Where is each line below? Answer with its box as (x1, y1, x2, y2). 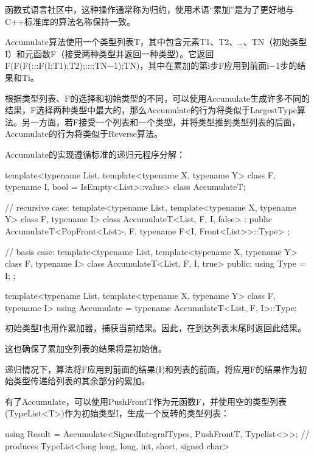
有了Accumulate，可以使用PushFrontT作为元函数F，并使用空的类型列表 (5, 395, 287, 407)
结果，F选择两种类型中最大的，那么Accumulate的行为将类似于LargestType (5, 103, 297, 116)
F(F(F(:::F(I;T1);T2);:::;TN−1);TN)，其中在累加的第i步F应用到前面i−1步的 (5, 59, 298, 72)
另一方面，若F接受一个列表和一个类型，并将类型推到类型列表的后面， (21, 115, 301, 128)
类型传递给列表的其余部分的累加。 (13, 374, 150, 387)
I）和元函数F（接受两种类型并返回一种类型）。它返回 (5, 47, 214, 60)
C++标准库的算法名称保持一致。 (5, 15, 135, 27)
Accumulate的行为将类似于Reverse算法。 (5, 127, 162, 140)
